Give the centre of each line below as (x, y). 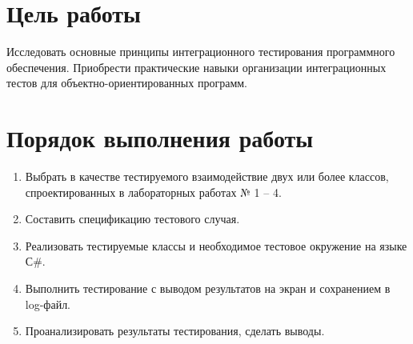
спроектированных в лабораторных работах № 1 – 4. (153, 192)
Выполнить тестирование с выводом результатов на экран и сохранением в (208, 288)
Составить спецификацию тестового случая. (132, 219)
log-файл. (48, 304)
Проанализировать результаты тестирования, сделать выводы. (175, 331)
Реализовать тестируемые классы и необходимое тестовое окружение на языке (216, 245)
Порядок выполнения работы (160, 138)
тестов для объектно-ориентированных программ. (127, 83)
